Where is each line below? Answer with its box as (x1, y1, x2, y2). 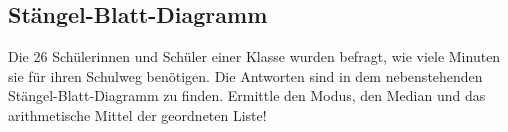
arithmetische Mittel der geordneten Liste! (8, 104, 267, 125)
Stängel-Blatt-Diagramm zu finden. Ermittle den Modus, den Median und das (8, 85, 486, 106)
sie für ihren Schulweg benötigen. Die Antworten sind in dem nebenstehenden (8, 65, 483, 86)
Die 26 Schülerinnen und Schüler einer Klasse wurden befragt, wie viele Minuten (8, 46, 501, 67)
